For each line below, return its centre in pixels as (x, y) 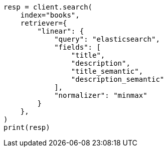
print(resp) (27, 127)
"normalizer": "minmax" (101, 95)
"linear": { (61, 31)
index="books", (50, 15)
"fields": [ (77, 47)
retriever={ (44, 23)
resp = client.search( (48, 7)
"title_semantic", (107, 71)
